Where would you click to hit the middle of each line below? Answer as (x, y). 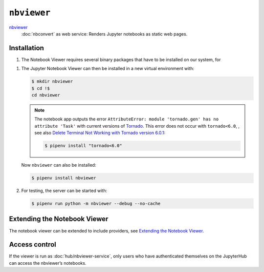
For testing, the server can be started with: (64, 191)
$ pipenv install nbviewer (64, 178)
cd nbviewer (46, 95)
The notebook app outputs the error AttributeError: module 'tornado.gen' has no (127, 119)
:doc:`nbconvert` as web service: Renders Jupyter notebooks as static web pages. (104, 34)
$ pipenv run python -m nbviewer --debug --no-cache (96, 204)
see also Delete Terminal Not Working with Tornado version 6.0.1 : (100, 133)
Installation (26, 48)
